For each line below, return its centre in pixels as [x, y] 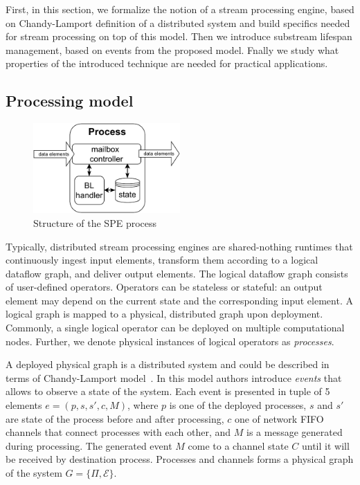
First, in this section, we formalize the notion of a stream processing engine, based [180, 9]
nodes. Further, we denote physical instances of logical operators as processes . [170, 341]
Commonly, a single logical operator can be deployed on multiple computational [175, 328]
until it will [325, 445]
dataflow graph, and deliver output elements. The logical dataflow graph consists [177, 273]
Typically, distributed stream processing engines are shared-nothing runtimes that [179, 246]
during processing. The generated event [89, 445]
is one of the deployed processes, [238, 405]
